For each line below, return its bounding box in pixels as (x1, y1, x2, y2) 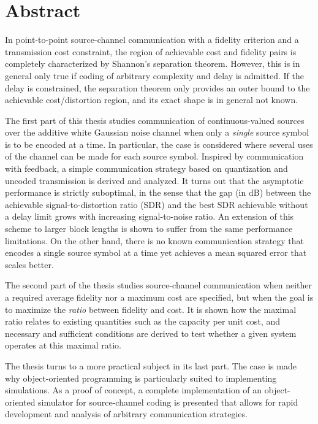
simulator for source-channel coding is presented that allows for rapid (38, 395, 298, 408)
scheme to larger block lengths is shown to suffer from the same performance (5, 222, 293, 235)
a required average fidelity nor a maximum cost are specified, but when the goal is (5, 291, 314, 303)
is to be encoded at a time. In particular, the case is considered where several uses (5, 137, 313, 150)
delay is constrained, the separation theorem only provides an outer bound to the (5, 81, 310, 94)
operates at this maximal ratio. (5, 339, 122, 352)
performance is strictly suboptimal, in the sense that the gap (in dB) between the (5, 186, 311, 199)
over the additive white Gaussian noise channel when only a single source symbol (5, 126, 309, 139)
